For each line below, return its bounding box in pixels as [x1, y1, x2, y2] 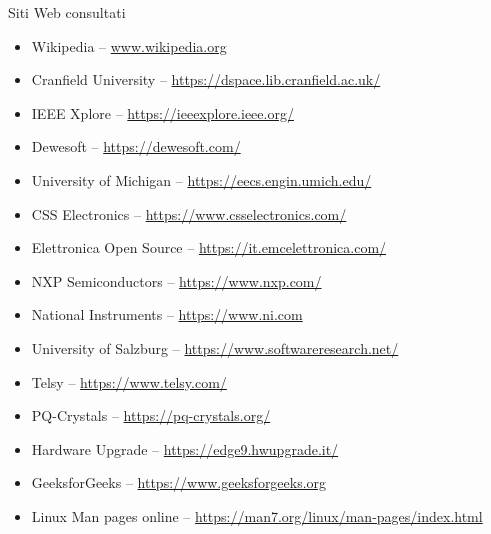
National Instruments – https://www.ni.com [31, 304, 303, 325]
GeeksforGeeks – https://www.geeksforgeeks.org [31, 472, 327, 493]
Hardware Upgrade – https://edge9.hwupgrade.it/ [31, 438, 339, 459]
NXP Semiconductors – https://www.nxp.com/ [31, 270, 322, 291]
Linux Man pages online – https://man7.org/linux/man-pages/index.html [31, 505, 483, 526]
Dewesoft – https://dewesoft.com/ [31, 136, 241, 157]
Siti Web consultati [8, 2, 126, 22]
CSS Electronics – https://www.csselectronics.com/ [31, 203, 347, 224]
